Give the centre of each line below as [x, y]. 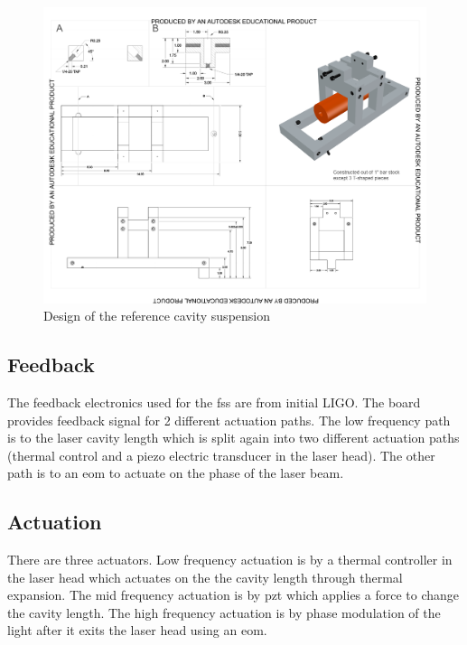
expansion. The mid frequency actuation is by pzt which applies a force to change [233, 595]
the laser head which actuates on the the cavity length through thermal [205, 577]
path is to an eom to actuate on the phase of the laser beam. [176, 473]
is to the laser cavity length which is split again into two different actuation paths [233, 438]
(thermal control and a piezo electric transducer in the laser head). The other [221, 455]
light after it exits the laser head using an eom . [137, 630]
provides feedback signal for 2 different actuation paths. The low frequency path [229, 420]
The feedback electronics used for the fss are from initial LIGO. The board [214, 402]
